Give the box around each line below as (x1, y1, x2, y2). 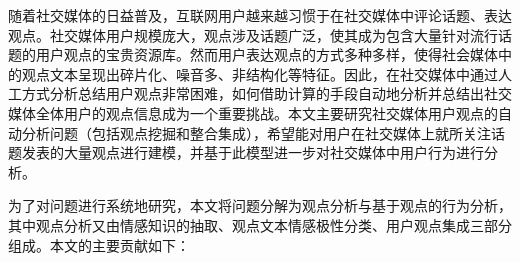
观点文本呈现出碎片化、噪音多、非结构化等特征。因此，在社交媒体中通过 (21, 63, 498, 84)
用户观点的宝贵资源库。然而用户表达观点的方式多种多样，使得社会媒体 (35, 44, 498, 65)
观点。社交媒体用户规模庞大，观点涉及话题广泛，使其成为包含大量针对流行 (8, 24, 498, 45)
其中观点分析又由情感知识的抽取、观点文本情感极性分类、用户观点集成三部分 (8, 214, 512, 235)
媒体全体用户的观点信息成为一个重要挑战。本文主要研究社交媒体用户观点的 (8, 102, 498, 123)
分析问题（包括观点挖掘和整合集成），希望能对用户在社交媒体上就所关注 (21, 122, 491, 143)
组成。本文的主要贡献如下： (8, 234, 190, 255)
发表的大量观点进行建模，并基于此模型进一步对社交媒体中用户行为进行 (21, 142, 484, 163)
